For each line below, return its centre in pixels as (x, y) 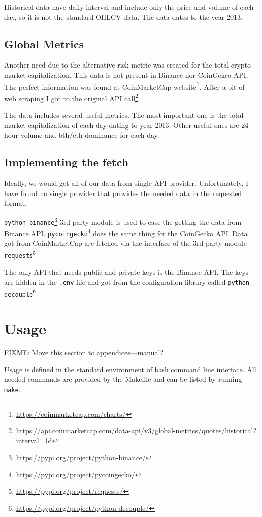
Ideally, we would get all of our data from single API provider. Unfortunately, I (126, 183)
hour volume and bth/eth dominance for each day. (82, 135)
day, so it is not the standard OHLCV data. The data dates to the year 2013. (123, 16)
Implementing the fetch (67, 162)
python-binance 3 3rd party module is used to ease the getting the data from (123, 221)
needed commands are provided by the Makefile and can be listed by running (123, 379)
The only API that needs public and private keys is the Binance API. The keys (126, 272)
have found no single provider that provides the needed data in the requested (123, 193)
